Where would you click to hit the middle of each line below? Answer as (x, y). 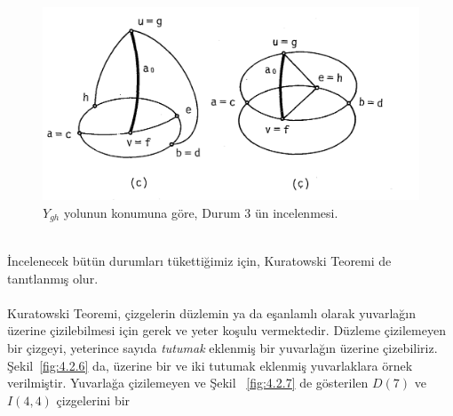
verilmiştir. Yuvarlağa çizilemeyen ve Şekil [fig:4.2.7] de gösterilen (188, 383)
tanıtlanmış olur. (53, 278)
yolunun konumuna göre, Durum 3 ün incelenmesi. (201, 212)
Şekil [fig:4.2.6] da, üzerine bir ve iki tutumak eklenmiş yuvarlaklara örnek (210, 365)
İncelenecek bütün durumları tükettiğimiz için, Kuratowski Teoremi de (199, 261)
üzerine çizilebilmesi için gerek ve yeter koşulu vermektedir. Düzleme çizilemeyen (226, 330)
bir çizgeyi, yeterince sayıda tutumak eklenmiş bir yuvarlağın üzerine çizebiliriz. (223, 347)
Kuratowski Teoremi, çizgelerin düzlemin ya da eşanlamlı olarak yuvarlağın (212, 312)
